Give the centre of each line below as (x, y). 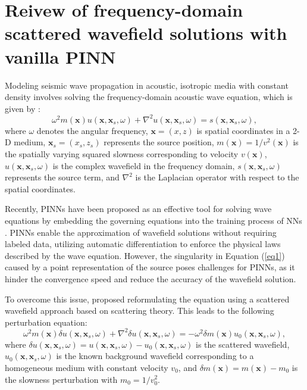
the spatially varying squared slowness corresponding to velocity (122, 153)
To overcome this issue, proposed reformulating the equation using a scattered (147, 299)
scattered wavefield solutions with (146, 33)
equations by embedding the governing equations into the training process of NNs (153, 220)
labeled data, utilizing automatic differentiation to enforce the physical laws (143, 244)
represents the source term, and (62, 177)
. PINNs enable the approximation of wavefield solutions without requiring (141, 232)
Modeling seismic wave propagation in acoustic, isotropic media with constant (147, 85)
